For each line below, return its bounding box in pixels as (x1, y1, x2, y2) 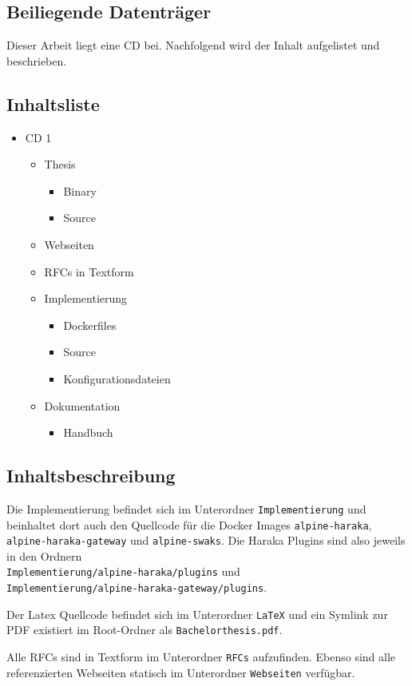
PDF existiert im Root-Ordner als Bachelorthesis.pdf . (6, 621, 283, 638)
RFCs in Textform (44, 263, 134, 280)
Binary (63, 182, 97, 199)
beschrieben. (6, 52, 67, 69)
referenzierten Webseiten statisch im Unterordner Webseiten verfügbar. (6, 664, 355, 680)
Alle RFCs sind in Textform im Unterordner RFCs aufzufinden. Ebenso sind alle (6, 648, 396, 665)
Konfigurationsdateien (63, 370, 171, 387)
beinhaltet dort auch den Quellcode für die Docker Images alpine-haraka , (6, 516, 372, 533)
